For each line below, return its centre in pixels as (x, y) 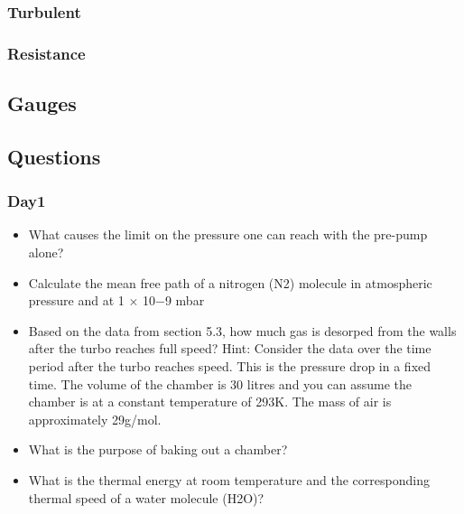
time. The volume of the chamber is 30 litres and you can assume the (220, 383)
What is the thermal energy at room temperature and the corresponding (229, 480)
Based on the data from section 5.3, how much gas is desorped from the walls (242, 330)
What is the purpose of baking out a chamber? (158, 449)
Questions (54, 156)
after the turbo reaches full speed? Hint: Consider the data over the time (230, 348)
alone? (46, 252)
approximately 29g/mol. (95, 419)
